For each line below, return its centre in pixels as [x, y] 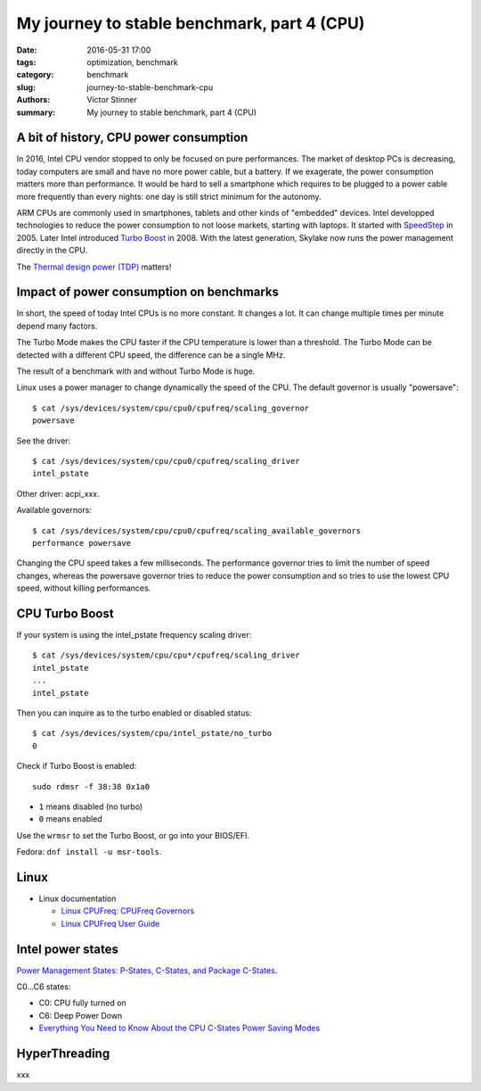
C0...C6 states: [44, 987]
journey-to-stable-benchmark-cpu [150, 87]
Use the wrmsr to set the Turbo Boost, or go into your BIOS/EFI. [133, 835]
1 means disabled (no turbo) [91, 806]
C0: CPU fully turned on [82, 1003]
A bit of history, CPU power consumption [132, 138]
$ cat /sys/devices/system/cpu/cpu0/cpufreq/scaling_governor [171, 408]
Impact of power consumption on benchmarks [148, 292]
